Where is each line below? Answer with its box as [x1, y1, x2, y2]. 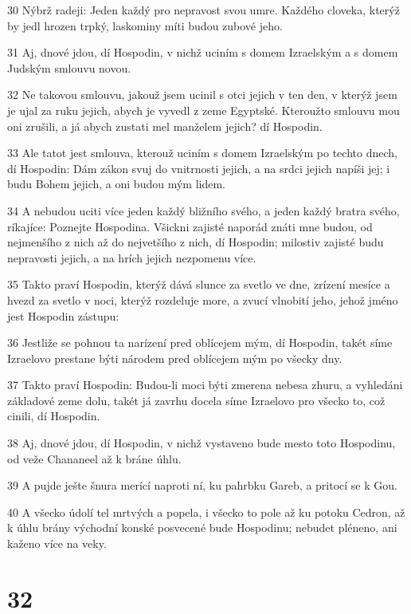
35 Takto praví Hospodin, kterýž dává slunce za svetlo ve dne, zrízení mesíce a [7, 276, 390, 293]
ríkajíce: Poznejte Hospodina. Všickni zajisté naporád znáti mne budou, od [7, 218, 373, 234]
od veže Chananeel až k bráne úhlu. [7, 450, 182, 466]
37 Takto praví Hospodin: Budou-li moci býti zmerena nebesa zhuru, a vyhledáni [7, 376, 403, 393]
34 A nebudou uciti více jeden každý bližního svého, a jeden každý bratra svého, [7, 202, 400, 218]
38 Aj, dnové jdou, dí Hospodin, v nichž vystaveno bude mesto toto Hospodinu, [7, 435, 396, 451]
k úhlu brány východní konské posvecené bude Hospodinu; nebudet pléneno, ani [7, 519, 397, 536]
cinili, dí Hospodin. [7, 407, 100, 424]
